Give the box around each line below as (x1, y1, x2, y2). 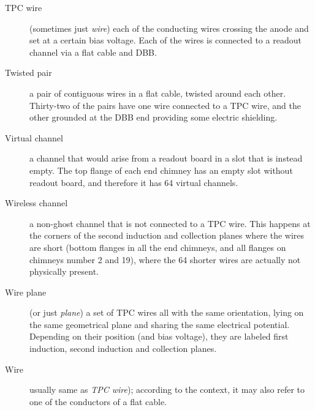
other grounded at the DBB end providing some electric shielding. (29, 111, 278, 124)
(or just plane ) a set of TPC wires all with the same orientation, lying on (29, 306, 304, 319)
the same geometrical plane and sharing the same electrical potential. (29, 318, 290, 330)
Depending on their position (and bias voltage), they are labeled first (29, 330, 289, 343)
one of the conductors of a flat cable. (29, 395, 167, 408)
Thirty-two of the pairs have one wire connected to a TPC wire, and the (29, 99, 301, 111)
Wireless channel (5, 196, 68, 209)
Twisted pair (5, 66, 52, 79)
